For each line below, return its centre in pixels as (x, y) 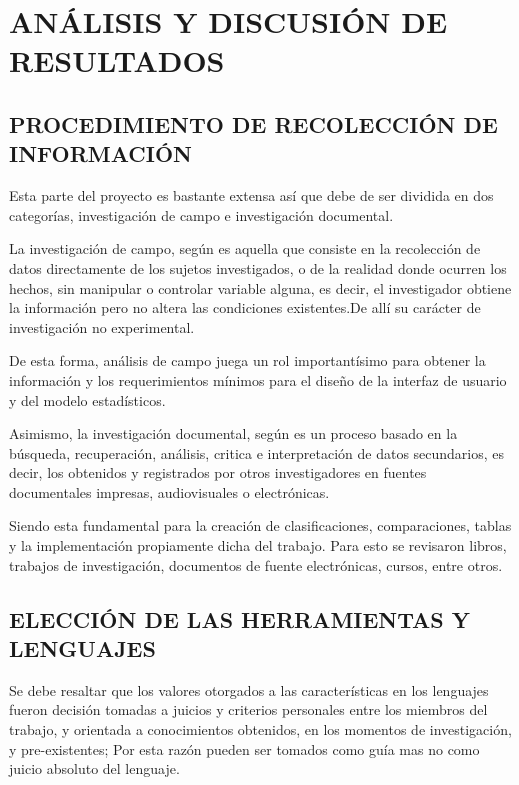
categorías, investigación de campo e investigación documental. (201, 214)
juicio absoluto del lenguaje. (94, 768)
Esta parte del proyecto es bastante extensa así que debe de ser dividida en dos (251, 195)
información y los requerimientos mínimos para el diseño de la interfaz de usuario (258, 379)
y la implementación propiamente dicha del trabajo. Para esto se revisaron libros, (258, 545)
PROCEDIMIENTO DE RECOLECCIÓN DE (253, 123)
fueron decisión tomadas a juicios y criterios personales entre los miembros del (248, 709)
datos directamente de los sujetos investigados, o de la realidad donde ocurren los (258, 267)
